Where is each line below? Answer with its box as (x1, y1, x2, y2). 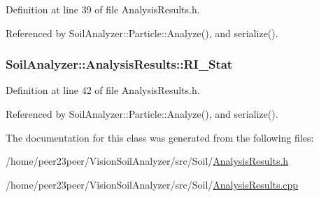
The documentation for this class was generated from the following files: (6, 130, 314, 144)
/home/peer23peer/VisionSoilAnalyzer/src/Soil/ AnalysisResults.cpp (6, 177, 299, 191)
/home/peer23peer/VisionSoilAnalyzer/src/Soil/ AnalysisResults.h (6, 154, 289, 168)
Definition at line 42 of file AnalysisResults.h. (6, 83, 200, 97)
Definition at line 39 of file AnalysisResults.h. (6, 2, 200, 16)
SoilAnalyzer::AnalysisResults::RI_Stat (6, 55, 233, 73)
